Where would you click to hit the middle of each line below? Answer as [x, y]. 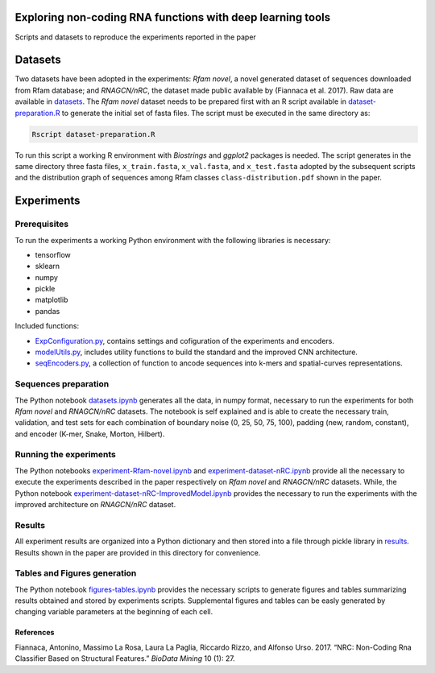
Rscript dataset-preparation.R [94, 134]
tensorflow [53, 254]
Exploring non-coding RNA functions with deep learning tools [172, 17]
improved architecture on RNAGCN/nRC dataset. [95, 505]
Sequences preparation [62, 384]
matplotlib [52, 300]
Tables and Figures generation [76, 573]
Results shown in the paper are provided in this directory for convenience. [138, 552]
